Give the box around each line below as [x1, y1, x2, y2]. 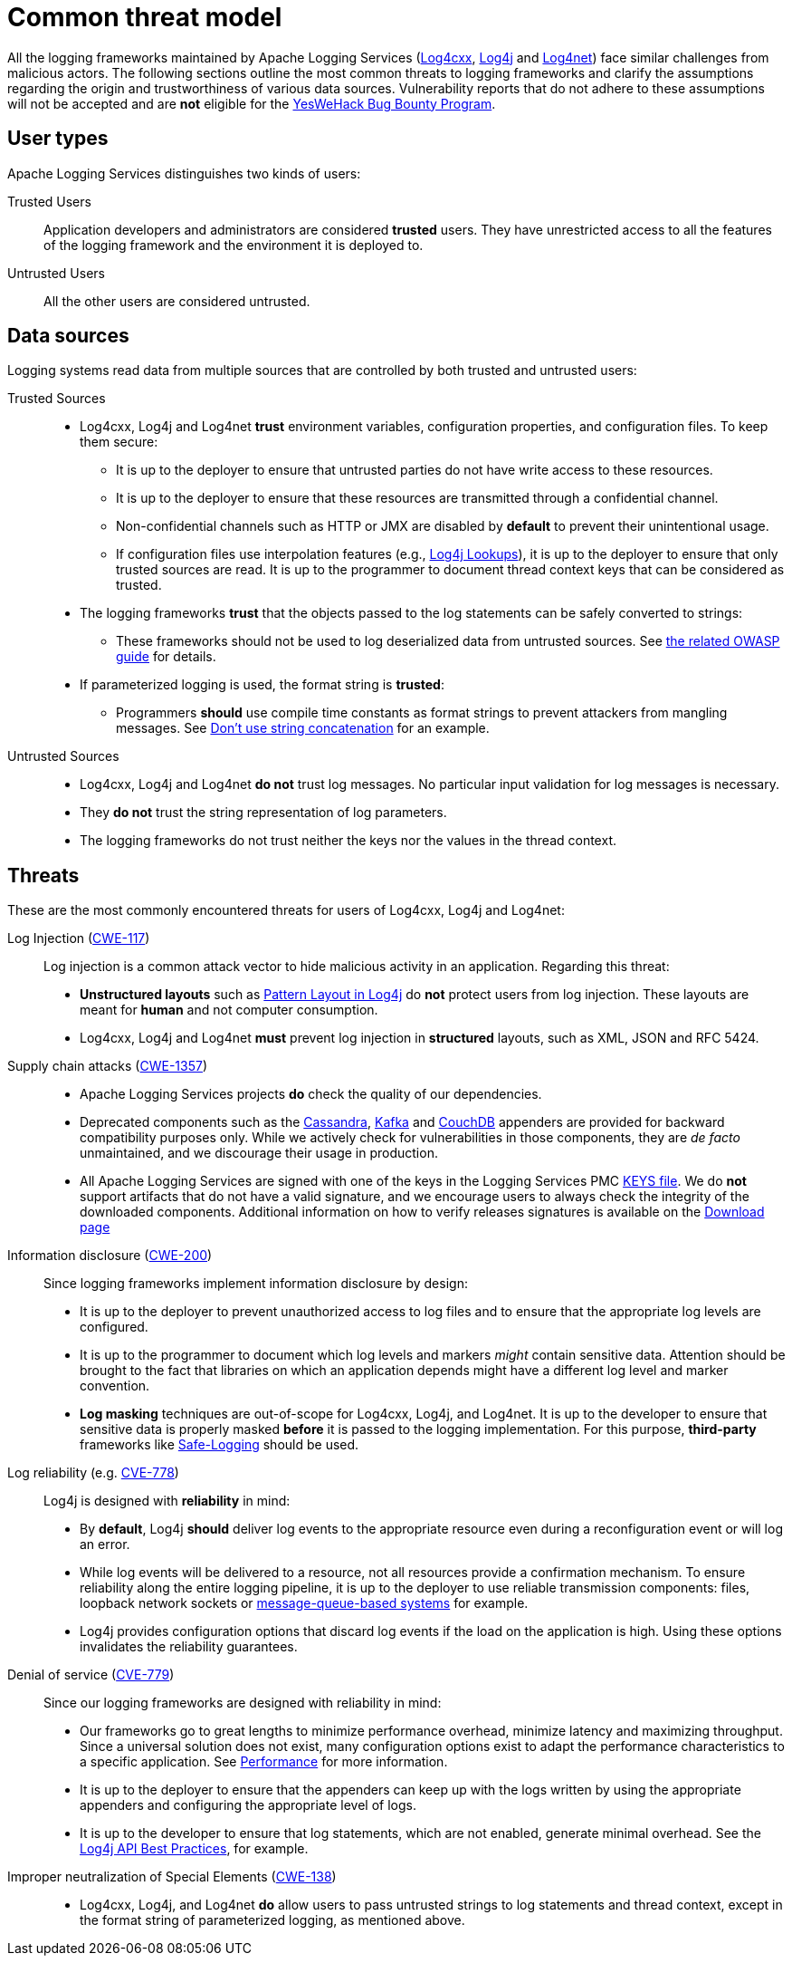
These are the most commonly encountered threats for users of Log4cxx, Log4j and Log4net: [7, 902, 565, 919]
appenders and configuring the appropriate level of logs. [80, 1797, 416, 1814]
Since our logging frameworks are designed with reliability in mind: [43, 1695, 442, 1711]
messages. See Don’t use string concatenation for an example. [116, 720, 490, 736]
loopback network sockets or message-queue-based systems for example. [80, 1595, 529, 1612]
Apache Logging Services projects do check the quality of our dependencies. [80, 1086, 542, 1102]
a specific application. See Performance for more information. [80, 1754, 448, 1770]
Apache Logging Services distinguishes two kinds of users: [7, 165, 361, 181]
